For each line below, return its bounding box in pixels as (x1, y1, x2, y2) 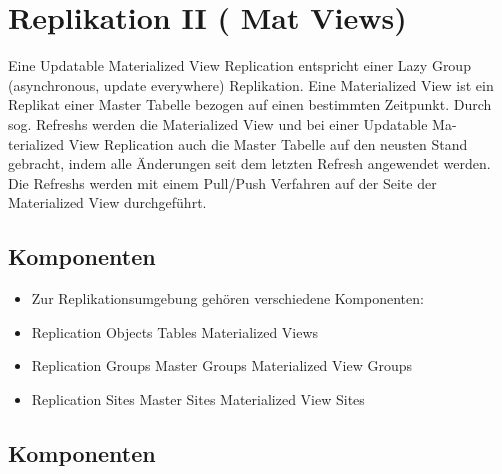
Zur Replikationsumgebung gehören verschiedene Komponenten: (31, 288, 424, 309)
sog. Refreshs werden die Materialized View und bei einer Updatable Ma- (8, 113, 457, 134)
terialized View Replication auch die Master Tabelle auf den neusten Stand (8, 133, 468, 154)
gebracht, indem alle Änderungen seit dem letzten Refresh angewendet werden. (8, 153, 491, 174)
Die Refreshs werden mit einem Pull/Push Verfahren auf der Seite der (8, 172, 437, 193)
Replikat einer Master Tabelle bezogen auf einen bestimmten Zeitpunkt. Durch (8, 94, 492, 115)
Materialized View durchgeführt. (8, 192, 207, 213)
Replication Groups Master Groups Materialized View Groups (31, 355, 412, 376)
